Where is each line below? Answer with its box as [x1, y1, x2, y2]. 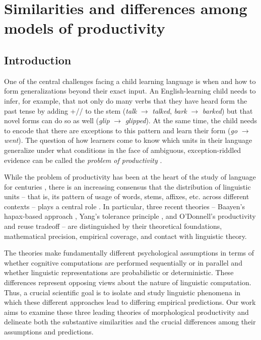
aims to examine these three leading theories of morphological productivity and [4, 306, 249, 317]
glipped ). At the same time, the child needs [125, 115, 257, 126]
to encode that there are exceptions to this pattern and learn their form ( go [4, 125, 238, 135]
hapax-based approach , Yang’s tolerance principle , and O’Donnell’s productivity [4, 211, 256, 221]
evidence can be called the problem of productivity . [4, 154, 162, 165]
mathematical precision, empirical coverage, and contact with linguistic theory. [4, 230, 247, 241]
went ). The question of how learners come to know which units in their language [4, 135, 252, 145]
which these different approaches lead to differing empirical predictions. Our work [4, 297, 256, 307]
